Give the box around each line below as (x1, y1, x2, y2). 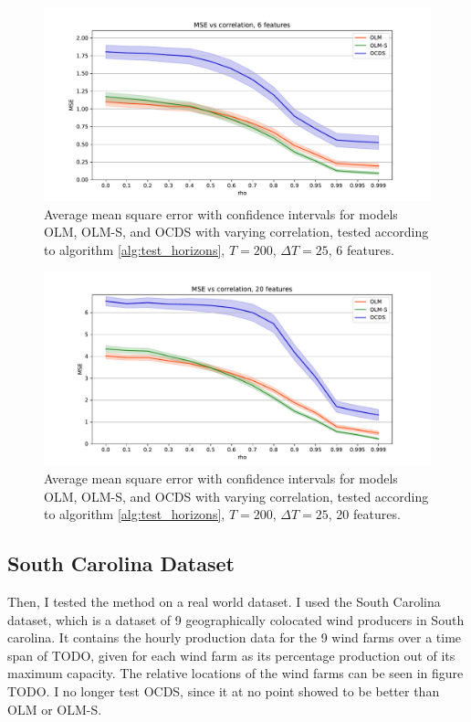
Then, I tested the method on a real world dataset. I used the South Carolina (7, 591, 441, 611)
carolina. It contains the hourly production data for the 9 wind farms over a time (7, 628, 462, 647)
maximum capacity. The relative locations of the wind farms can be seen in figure (7, 664, 464, 683)
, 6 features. (328, 239, 394, 259)
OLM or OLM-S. (7, 699, 102, 718)
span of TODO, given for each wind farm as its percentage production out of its (7, 645, 455, 664)
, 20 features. (328, 504, 401, 524)
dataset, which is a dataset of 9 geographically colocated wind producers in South (7, 610, 465, 629)
